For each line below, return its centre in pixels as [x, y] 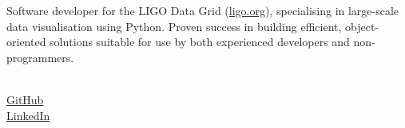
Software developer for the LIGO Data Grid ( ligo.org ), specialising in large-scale [203, 10]
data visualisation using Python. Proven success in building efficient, [174, 26]
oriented [26, 42]
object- [362, 26]
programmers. [40, 57]
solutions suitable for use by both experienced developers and [200, 42]
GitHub [25, 99]
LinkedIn [28, 115]
